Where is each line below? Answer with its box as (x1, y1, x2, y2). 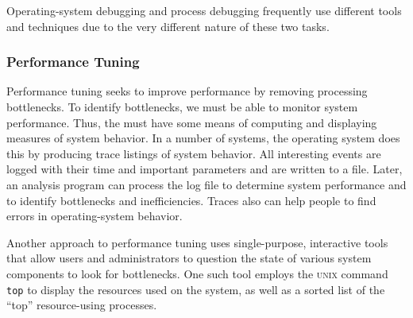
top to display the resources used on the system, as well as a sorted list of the (6, 281, 385, 297)
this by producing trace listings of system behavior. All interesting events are (6, 145, 381, 161)
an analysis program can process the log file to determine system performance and (6, 176, 407, 192)
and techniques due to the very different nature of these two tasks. (6, 17, 330, 34)
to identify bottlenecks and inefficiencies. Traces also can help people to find (6, 192, 376, 208)
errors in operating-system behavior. (6, 207, 183, 224)
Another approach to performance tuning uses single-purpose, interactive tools (6, 234, 388, 250)
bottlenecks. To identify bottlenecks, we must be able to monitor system (6, 99, 358, 114)
